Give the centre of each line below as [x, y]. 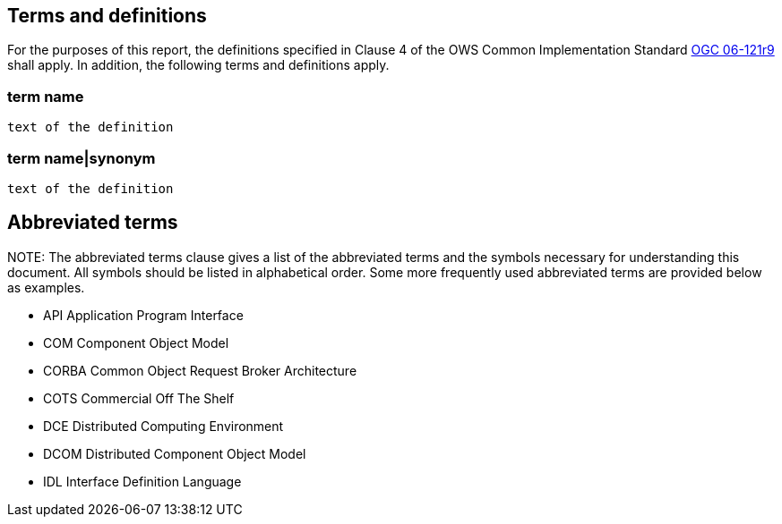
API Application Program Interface [143, 315]
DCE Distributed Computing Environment [163, 426]
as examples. [46, 287]
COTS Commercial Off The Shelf [139, 398]
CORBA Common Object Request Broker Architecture [200, 370]
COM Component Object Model [136, 342]
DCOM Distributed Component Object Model [175, 453]
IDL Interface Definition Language [142, 481]
